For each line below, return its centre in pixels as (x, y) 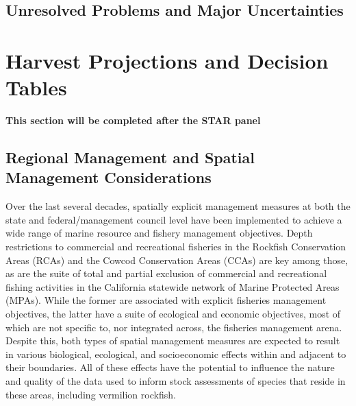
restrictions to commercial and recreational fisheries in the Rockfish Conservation (176, 247)
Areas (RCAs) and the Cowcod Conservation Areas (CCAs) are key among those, (177, 260)
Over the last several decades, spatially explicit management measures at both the (178, 206)
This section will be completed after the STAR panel (133, 120)
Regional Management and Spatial (130, 157)
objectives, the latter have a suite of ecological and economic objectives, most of (173, 314)
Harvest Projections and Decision (167, 60)
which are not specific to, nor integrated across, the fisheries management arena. (174, 327)
